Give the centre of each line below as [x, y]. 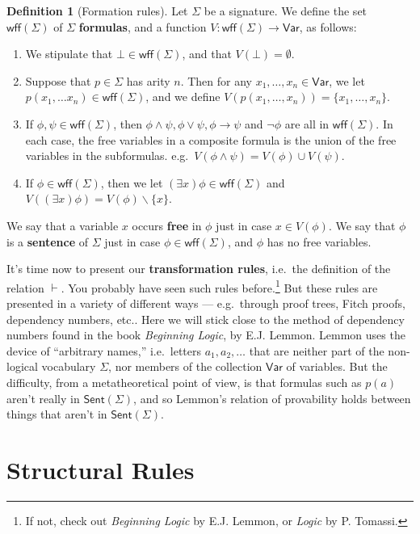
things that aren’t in [57, 414]
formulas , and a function [143, 26]
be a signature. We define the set [286, 11]
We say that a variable [63, 225]
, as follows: [328, 26]
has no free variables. [319, 241]
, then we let [132, 182]
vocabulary [69, 366]
